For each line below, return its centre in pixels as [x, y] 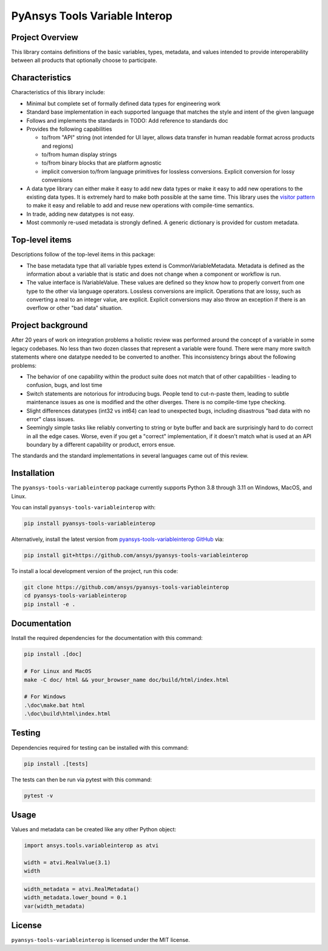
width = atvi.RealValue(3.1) [67, 862]
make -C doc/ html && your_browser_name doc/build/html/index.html [127, 680]
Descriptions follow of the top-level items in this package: [83, 255]
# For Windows [45, 697]
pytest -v [39, 795]
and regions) [57, 146]
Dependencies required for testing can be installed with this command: [100, 747]
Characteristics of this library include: [58, 92]
